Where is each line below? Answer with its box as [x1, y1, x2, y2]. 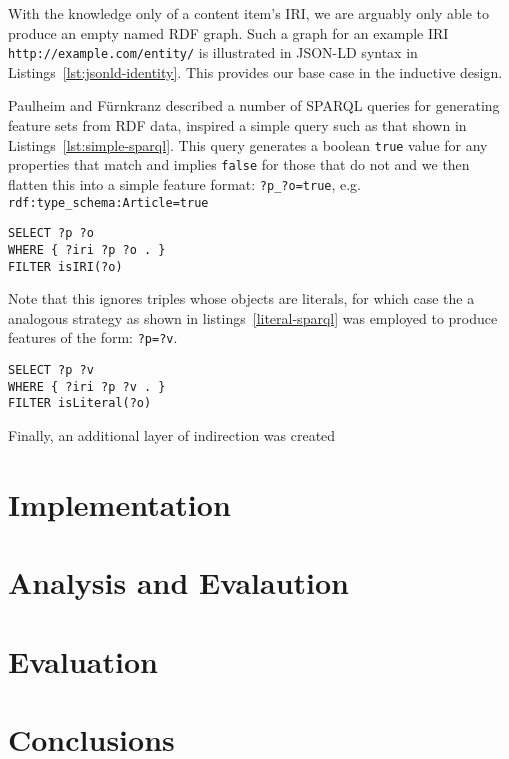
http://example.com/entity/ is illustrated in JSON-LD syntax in [8, 42, 418, 63]
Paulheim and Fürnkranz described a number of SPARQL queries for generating [8, 95, 500, 116]
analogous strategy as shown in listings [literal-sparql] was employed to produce [8, 307, 498, 328]
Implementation [8, 483, 231, 524]
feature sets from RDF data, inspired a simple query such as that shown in [8, 115, 467, 136]
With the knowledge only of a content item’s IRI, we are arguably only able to [8, 3, 489, 23]
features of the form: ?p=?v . [8, 327, 178, 348]
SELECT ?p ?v [8, 363, 94, 378]
